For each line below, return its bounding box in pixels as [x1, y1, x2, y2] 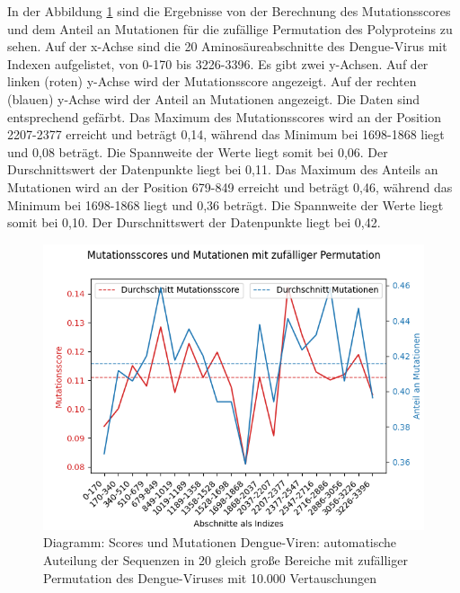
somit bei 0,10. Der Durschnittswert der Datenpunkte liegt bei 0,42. [7, 213, 381, 232]
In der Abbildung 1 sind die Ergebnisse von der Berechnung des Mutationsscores [7, 2, 451, 20]
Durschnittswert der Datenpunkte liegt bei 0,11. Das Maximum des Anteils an [7, 160, 438, 179]
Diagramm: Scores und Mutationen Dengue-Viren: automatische [43, 533, 397, 552]
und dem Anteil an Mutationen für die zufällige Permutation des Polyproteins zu [7, 19, 453, 38]
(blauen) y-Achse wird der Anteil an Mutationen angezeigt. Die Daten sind [7, 89, 420, 108]
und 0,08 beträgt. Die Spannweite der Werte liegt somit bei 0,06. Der [7, 142, 388, 161]
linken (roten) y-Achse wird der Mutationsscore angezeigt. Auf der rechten [7, 72, 417, 91]
